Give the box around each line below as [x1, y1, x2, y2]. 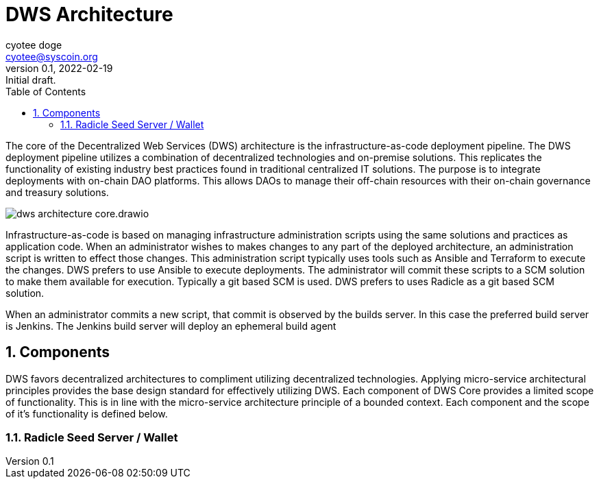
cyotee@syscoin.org [5, 50, 98, 62]
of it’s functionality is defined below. [5, 407, 168, 420]
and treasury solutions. [5, 186, 109, 198]
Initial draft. [5, 73, 56, 86]
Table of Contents [5, 85, 86, 97]
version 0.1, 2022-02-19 [5, 62, 113, 74]
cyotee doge [5, 38, 62, 51]
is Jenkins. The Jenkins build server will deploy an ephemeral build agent [5, 319, 337, 332]
